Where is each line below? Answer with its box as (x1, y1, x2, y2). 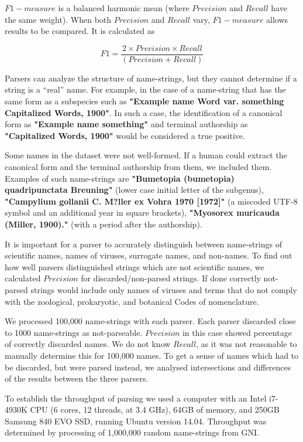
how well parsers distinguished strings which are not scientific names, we (5, 260, 264, 273)
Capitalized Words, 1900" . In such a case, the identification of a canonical (5, 106, 283, 118)
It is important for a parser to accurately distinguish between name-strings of (5, 237, 282, 250)
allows (266, 13, 288, 25)
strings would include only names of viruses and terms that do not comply (30, 283, 297, 295)
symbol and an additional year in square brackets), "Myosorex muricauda (5, 206, 280, 219)
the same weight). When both (5, 13, 112, 25)
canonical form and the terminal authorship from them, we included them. (5, 161, 272, 172)
